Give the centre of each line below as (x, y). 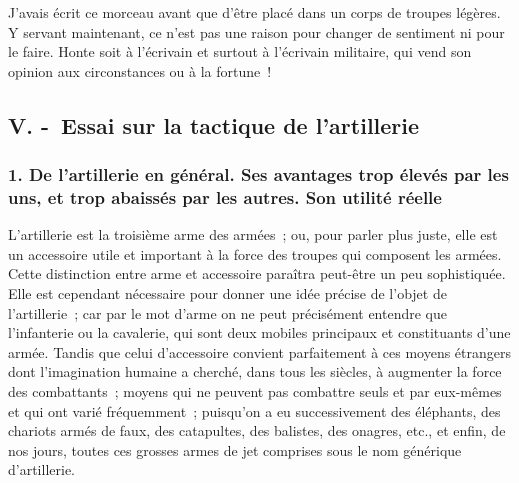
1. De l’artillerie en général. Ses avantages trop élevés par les (258, 174)
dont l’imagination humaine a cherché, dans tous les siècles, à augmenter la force (255, 371)
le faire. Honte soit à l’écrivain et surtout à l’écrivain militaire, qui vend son (240, 51)
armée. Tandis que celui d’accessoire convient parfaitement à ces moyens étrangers (260, 351)
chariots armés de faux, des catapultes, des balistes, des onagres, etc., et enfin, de (257, 430)
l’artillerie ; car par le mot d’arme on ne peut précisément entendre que (227, 312)
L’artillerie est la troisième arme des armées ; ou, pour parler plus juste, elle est (253, 234)
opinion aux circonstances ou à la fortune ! (140, 70)
